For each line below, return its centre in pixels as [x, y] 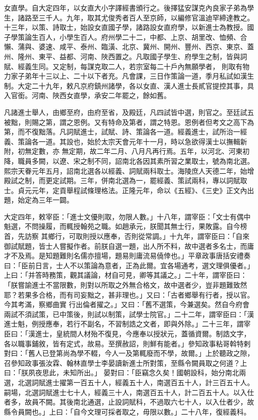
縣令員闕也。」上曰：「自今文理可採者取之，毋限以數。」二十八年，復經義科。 [127, 411]
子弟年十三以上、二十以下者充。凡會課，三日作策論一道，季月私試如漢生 [136, 76]
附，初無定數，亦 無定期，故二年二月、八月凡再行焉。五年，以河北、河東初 [127, 151]
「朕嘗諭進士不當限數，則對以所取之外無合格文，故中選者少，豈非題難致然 [126, 285]
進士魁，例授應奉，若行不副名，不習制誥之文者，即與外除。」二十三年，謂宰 [127, 324]
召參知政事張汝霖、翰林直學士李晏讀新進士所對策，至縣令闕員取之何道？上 [126, 363]
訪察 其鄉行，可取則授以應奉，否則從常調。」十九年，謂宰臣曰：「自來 [137, 236]
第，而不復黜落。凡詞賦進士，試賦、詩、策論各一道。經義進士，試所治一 [122, 132]
